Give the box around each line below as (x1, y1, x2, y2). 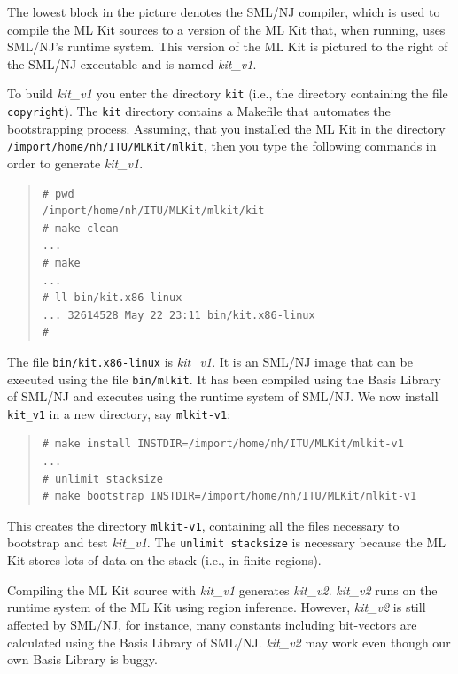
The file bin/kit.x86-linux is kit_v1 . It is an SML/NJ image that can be (7, 352, 413, 370)
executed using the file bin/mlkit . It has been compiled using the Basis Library (7, 369, 441, 388)
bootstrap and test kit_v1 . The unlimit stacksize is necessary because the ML (7, 533, 446, 552)
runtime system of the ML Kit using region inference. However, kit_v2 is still (7, 598, 426, 616)
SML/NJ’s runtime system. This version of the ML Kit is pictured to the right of (7, 37, 448, 56)
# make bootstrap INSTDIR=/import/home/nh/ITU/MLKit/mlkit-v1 (42, 490, 417, 503)
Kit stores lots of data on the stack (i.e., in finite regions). (7, 551, 322, 569)
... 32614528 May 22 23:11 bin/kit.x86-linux (42, 308, 315, 322)
